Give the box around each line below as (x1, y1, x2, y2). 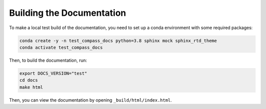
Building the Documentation (9, 7, 127, 18)
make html (19, 84, 43, 90)
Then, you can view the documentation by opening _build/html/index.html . (9, 97, 172, 103)
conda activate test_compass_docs (19, 44, 103, 50)
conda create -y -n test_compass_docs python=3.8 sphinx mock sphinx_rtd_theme (19, 37, 217, 43)
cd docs (19, 77, 38, 83)
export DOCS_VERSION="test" (19, 71, 87, 76)
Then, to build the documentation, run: (9, 57, 87, 63)
